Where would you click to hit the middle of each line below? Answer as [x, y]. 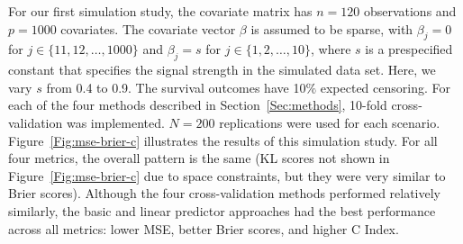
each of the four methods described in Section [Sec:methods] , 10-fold [198, 105]
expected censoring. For [385, 87]
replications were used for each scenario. [330, 122]
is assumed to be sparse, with [332, 28]
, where [331, 49]
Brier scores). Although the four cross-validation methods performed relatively [225, 193]
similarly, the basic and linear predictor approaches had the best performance [222, 210]
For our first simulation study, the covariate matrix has [160, 11]
